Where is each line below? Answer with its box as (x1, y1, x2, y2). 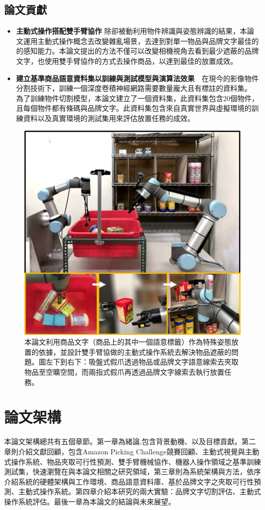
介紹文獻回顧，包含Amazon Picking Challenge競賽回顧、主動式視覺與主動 (18, 446, 259, 456)
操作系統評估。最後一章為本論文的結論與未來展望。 (4, 496, 175, 506)
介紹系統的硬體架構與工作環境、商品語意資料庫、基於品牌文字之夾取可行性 (4, 476, 254, 487)
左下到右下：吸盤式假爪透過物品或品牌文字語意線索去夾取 (45, 356, 238, 367)
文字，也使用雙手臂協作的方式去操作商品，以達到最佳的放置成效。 (16, 55, 237, 66)
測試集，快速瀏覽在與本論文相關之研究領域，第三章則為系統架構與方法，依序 (4, 466, 261, 477)
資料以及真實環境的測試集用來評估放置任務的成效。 (23, 112, 195, 123)
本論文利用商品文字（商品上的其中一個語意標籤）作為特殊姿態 (24, 336, 231, 347)
